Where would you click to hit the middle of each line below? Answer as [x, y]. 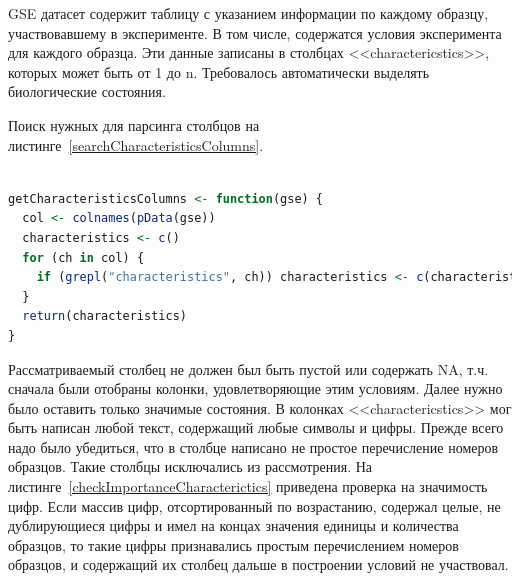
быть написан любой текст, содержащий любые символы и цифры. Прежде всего [256, 427]
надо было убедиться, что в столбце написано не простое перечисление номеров [253, 446]
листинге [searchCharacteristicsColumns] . [136, 144]
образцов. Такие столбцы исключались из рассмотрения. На [190, 466]
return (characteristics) [104, 316]
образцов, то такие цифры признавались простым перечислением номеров [233, 544]
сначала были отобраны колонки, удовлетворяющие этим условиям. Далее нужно [255, 388]
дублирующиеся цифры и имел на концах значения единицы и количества [233, 525]
